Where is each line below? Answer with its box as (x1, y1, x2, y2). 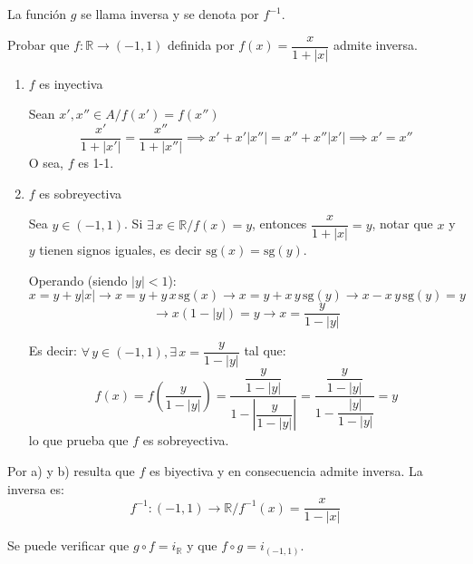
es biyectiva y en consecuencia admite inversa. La (149, 462, 423, 480)
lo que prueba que (28, 431, 129, 450)
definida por (168, 35, 235, 54)
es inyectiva (39, 73, 103, 92)
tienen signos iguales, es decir (39, 240, 202, 259)
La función (7, 5, 67, 23)
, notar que (372, 214, 433, 233)
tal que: (244, 341, 286, 360)
